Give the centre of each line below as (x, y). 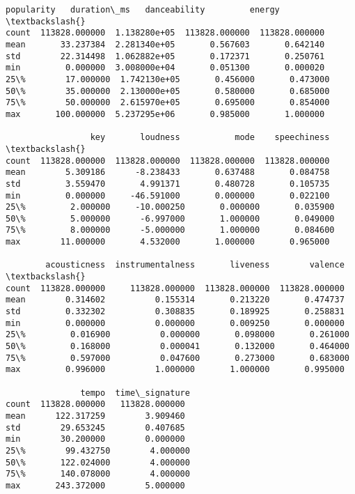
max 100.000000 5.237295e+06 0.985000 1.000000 (165, 114)
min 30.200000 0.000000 (95, 439)
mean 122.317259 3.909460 (95, 416)
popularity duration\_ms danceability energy (143, 10)
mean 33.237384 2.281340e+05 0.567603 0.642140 (165, 44)
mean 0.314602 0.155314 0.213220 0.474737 (175, 300)
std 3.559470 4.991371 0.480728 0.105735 (168, 184)
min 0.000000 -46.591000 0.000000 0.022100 (168, 195)
